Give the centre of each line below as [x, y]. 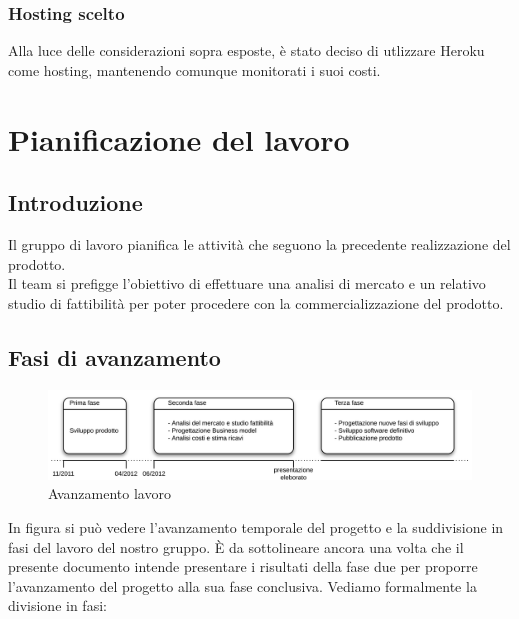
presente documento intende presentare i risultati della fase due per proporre [243, 566]
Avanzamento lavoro [109, 493]
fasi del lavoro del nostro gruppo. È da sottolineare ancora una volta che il [236, 546]
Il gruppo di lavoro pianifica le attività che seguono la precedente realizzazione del [259, 243]
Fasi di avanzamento [114, 356]
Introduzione [75, 202]
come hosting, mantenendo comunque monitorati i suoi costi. [194, 69]
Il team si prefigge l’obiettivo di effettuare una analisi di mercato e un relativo [247, 283]
